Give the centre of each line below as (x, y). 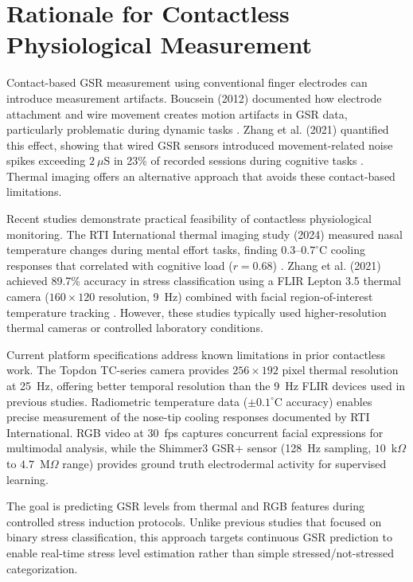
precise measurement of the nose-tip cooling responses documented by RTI (188, 417)
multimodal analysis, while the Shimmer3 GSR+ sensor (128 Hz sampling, (189, 448)
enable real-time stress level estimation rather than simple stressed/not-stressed (201, 552)
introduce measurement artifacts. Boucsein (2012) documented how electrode (194, 98)
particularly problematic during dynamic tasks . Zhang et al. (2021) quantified (198, 129)
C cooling (342, 250)
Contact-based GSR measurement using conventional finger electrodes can (187, 82)
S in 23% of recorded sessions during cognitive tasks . (234, 160)
